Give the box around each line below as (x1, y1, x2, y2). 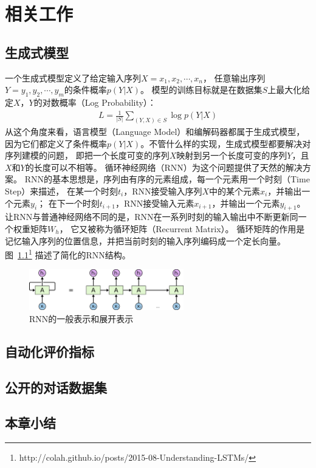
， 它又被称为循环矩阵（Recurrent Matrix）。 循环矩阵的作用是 (59, 222, 305, 235)
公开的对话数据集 (5, 377, 107, 396)
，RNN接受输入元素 (115, 196, 194, 209)
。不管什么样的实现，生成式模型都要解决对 (140, 137, 311, 150)
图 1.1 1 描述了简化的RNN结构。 (5, 247, 131, 261)
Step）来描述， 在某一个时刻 (5, 184, 118, 197)
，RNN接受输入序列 (123, 184, 202, 197)
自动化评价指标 (5, 342, 94, 360)
